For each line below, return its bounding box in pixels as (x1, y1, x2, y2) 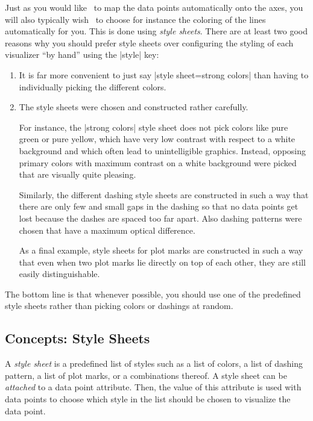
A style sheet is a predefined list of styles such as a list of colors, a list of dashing (5, 357, 303, 370)
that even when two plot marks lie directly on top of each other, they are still (19, 255, 306, 268)
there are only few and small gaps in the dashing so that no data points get (19, 200, 299, 213)
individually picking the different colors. (19, 80, 166, 93)
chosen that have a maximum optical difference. (19, 223, 195, 236)
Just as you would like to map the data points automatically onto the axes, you (5, 1, 303, 13)
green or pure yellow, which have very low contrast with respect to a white (19, 133, 296, 145)
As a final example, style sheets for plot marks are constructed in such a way (19, 244, 303, 257)
